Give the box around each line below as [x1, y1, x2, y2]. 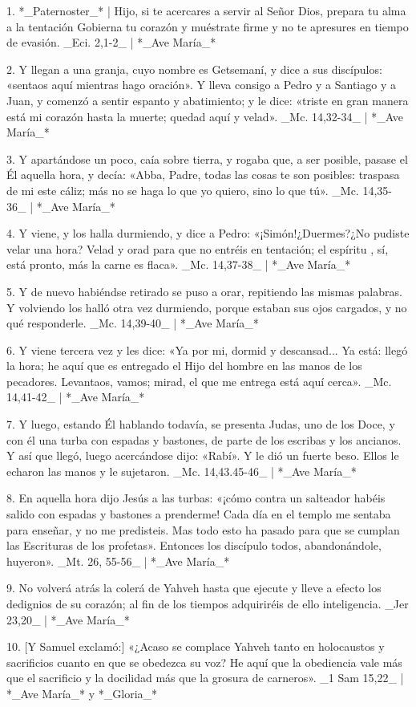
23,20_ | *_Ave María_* [6, 611, 130, 628]
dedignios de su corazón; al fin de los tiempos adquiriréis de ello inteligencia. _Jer [6, 595, 409, 612]
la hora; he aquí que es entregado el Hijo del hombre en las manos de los [6, 357, 362, 374]
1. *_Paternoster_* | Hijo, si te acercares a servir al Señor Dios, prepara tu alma [6, 2, 406, 18]
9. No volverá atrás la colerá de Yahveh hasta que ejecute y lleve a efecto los [6, 579, 382, 596]
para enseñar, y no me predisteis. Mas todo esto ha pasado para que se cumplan [6, 521, 400, 538]
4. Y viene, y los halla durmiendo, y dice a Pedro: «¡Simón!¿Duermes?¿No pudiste [6, 225, 410, 242]
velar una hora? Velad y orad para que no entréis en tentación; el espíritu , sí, [6, 240, 389, 257]
